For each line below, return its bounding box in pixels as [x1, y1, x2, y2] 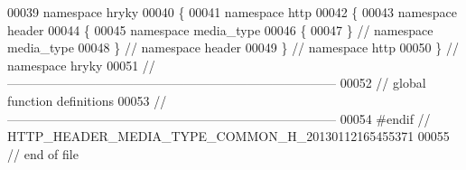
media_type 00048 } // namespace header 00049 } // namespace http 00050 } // [7, 38, 459, 57]
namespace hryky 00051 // [7, 55, 155, 74]
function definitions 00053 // [7, 90, 167, 109]
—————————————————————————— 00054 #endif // [7, 109, 431, 127]
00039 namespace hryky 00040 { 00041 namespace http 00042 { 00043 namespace [7, 3, 458, 21]
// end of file [7, 144, 79, 163]
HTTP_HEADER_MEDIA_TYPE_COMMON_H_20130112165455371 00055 [7, 127, 450, 146]
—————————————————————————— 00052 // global [7, 73, 426, 92]
